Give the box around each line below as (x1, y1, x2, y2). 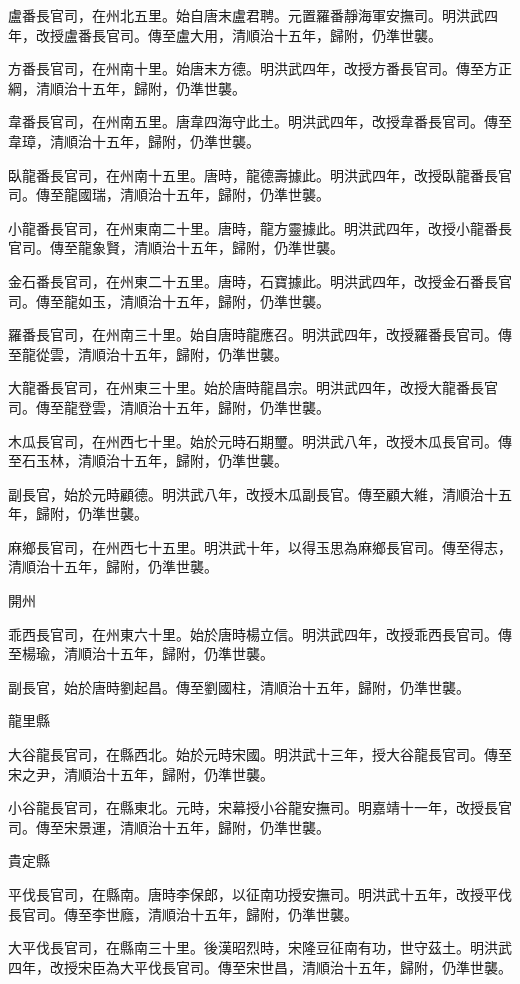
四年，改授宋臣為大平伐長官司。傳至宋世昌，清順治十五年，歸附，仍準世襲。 (8, 956, 512, 977)
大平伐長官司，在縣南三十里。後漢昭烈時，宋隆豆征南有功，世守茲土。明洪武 (8, 937, 512, 958)
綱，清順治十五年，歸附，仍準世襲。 (8, 77, 246, 98)
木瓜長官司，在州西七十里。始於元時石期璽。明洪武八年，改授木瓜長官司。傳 (8, 430, 512, 451)
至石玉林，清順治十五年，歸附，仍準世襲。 (8, 450, 288, 471)
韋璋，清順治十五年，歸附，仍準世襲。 (8, 130, 260, 151)
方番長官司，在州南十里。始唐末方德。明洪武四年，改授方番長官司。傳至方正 (8, 58, 512, 79)
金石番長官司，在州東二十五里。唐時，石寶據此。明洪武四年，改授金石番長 (8, 270, 498, 291)
